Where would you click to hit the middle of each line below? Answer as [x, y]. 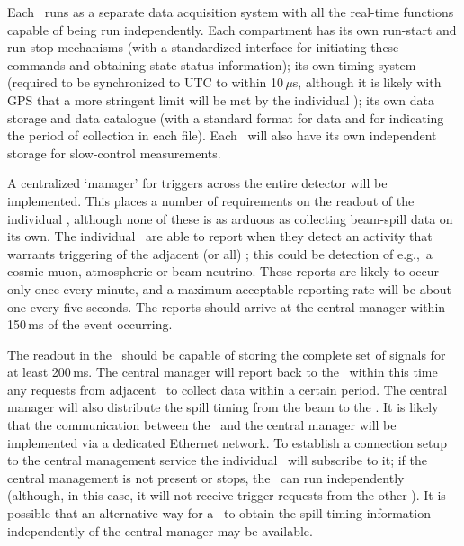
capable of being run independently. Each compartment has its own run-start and [232, 29]
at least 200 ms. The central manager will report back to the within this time [223, 372]
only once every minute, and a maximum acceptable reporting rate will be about [230, 288]
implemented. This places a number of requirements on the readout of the [211, 200]
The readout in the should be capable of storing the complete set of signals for [227, 354]
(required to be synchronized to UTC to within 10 [146, 82]
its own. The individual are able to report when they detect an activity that [220, 236]
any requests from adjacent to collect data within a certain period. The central [228, 389]
